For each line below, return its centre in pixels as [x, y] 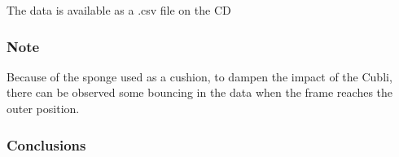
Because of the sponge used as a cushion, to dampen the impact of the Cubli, [199, 76]
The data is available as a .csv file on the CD [119, 10]
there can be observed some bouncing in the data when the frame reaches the [200, 92]
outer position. [43, 108]
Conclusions [46, 144]
